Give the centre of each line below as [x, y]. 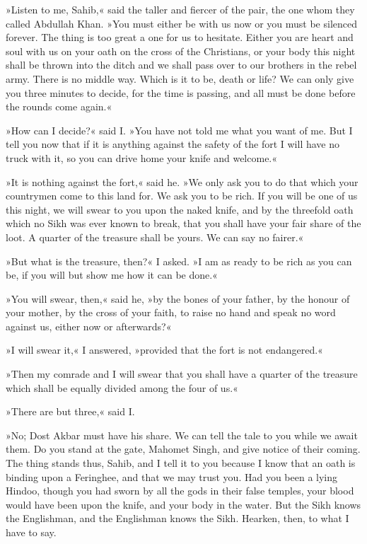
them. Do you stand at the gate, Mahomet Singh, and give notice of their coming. [183, 449]
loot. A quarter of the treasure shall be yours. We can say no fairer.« [155, 237]
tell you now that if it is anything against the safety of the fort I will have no [173, 144]
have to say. [31, 532]
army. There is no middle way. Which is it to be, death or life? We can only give [180, 78]
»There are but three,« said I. [70, 411]
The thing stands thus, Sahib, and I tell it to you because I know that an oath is [181, 463]
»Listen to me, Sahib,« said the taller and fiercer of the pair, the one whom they [180, 9]
